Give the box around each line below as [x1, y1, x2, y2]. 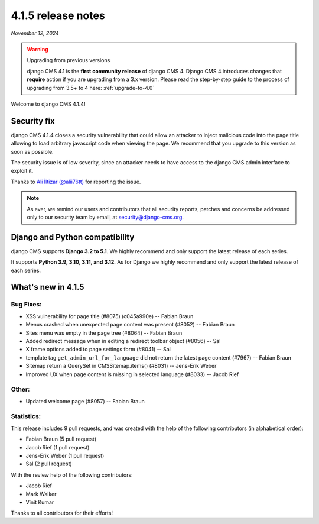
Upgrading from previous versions [27, 57, 110, 64]
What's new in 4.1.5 [11, 282, 84, 292]
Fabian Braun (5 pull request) [25, 435, 97, 443]
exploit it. [11, 167, 34, 174]
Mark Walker [25, 490, 57, 497]
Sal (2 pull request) [25, 460, 72, 467]
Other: [11, 385, 30, 393]
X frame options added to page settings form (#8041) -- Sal [25, 346, 171, 353]
